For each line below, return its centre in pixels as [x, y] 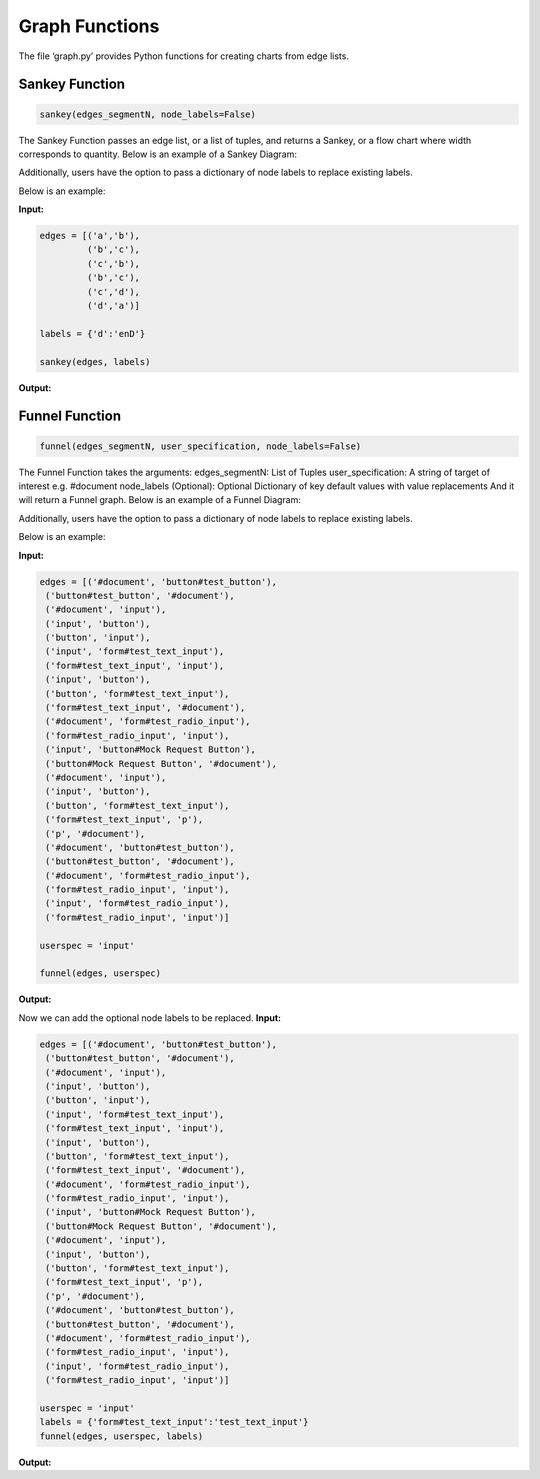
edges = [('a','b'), [89, 236]
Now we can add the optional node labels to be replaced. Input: [150, 1017]
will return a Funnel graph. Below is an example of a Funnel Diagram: [160, 500]
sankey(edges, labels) [95, 361]
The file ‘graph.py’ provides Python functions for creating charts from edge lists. [184, 56]
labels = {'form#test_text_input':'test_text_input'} [174, 1422]
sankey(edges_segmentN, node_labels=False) [148, 114]
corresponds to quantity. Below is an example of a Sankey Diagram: [157, 154]
